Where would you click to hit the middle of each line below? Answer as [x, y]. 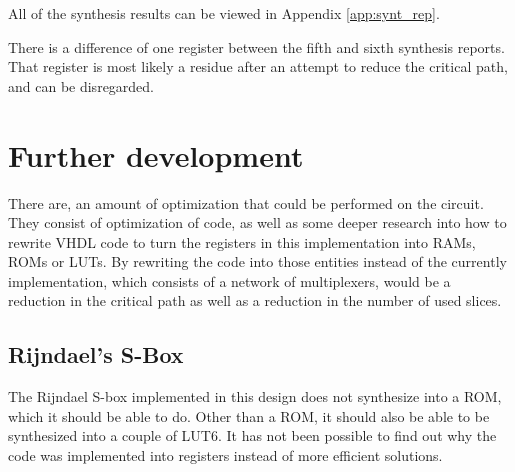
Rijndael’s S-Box [96, 354]
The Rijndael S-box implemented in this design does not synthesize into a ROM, [255, 396]
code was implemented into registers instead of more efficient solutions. [225, 455]
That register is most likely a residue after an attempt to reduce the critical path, [258, 66]
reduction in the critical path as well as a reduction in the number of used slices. [255, 300]
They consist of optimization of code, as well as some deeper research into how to [257, 222]
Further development [156, 154]
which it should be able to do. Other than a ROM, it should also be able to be [249, 415]
